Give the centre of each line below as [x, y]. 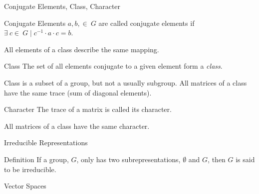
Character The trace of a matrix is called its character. [88, 109]
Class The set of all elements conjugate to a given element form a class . [113, 66]
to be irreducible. [30, 169]
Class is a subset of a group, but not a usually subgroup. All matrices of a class [126, 82]
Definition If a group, [36, 159]
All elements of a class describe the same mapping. [82, 49]
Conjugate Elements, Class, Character [62, 6]
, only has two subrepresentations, [129, 159]
